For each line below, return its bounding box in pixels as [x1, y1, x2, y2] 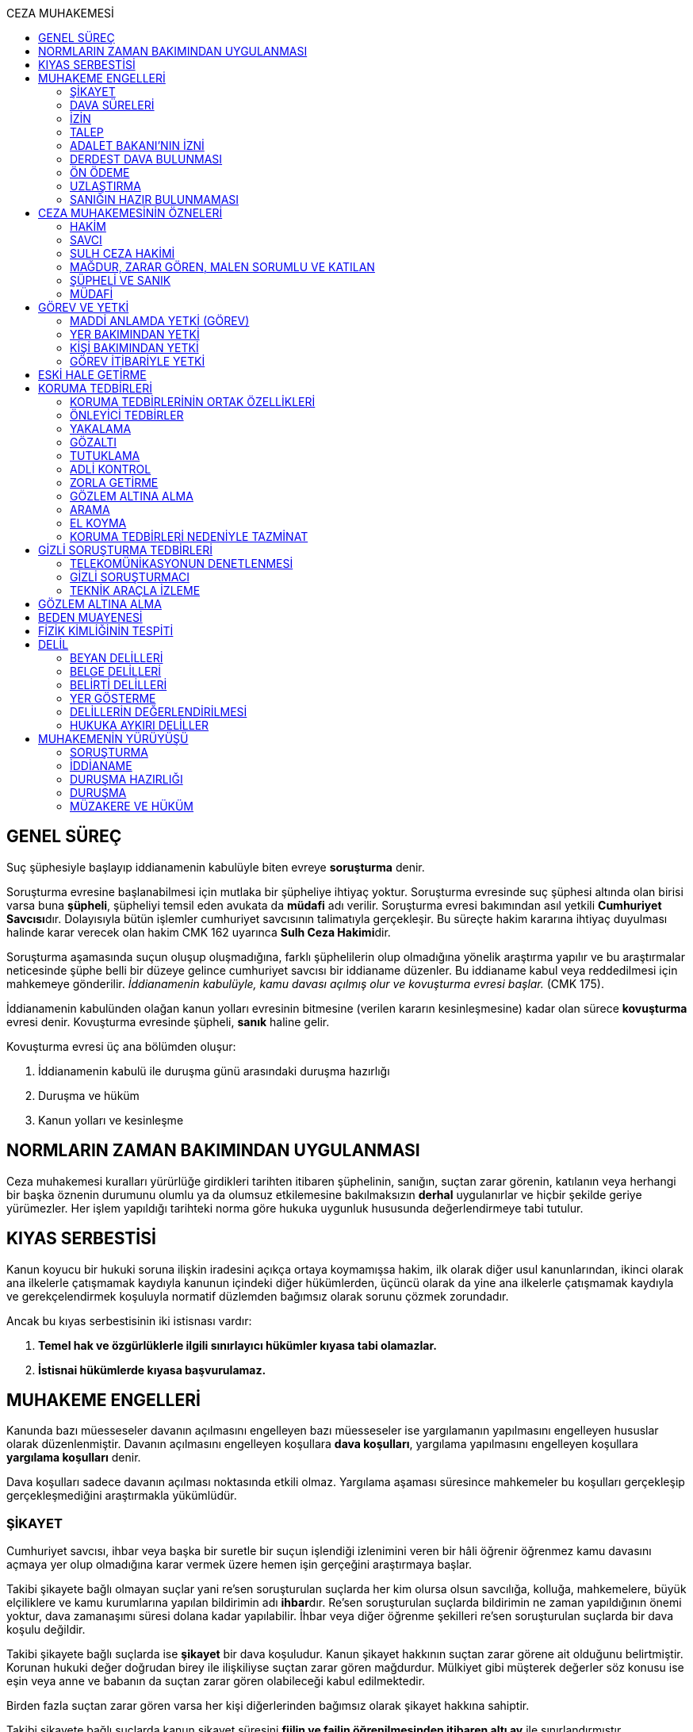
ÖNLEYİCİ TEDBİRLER [70, 408, 184, 422]
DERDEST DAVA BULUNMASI [70, 152, 223, 166]
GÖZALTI [70, 435, 117, 449]
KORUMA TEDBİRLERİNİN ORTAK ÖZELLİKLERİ [70, 395, 316, 408]
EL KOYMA [70, 516, 127, 530]
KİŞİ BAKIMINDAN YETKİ [70, 341, 199, 354]
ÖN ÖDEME [70, 166, 130, 179]
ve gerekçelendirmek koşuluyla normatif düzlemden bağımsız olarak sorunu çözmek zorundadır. [6, 1289, 509, 1303]
